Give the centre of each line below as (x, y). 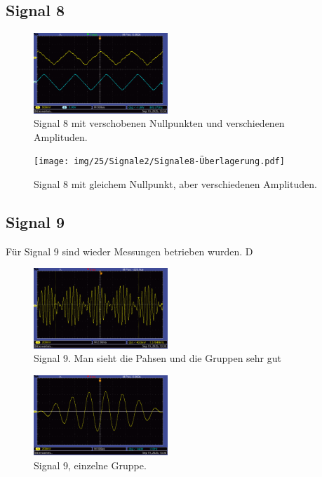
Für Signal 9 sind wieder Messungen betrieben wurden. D (129, 251)
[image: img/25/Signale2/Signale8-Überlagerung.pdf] (159, 162)
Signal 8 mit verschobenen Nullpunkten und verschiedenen (159, 123)
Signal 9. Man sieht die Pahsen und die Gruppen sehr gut (157, 358)
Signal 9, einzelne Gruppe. (90, 465)
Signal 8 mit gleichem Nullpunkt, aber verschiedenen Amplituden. (175, 184)
